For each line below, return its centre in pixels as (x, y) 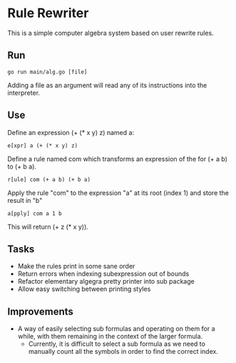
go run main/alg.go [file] (47, 72)
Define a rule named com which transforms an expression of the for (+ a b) (118, 159)
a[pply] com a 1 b (35, 213)
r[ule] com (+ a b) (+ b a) (49, 179)
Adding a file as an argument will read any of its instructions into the (107, 85)
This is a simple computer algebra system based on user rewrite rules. (111, 33)
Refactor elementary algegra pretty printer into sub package (106, 282)
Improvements (40, 311)
